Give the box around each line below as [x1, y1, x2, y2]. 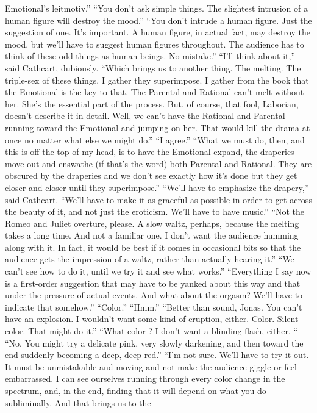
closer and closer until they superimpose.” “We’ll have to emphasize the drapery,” [5, 181, 309, 193]
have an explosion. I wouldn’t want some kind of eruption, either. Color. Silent [5, 312, 299, 325]
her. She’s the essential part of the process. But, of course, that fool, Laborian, [5, 97, 299, 110]
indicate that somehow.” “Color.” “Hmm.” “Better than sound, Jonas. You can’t [5, 300, 302, 313]
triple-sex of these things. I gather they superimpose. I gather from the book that [5, 73, 309, 86]
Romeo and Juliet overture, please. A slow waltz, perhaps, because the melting [5, 217, 299, 229]
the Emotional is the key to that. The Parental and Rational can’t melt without [5, 85, 304, 98]
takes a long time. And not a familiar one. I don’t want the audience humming [5, 229, 299, 242]
